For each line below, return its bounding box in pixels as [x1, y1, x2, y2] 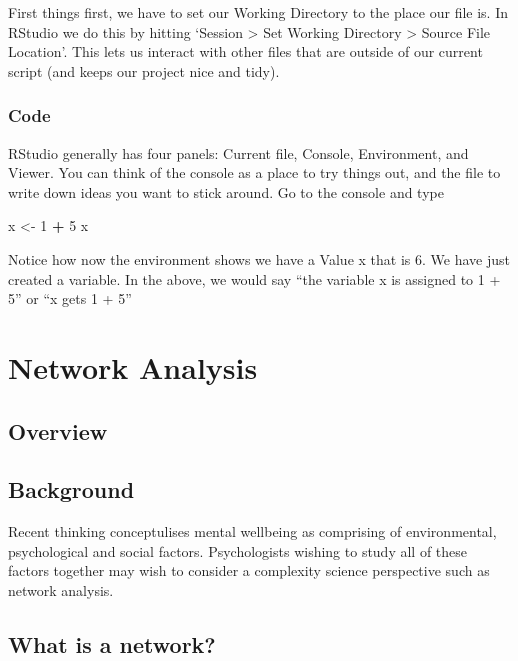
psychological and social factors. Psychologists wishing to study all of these [8, 540, 468, 561]
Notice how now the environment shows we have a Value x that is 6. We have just [8, 248, 510, 269]
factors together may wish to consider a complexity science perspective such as [8, 560, 490, 581]
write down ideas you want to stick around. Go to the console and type [8, 181, 444, 202]
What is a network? [8, 628, 216, 659]
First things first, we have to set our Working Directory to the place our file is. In [8, 2, 508, 22]
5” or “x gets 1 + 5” [8, 288, 132, 309]
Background [8, 474, 135, 505]
